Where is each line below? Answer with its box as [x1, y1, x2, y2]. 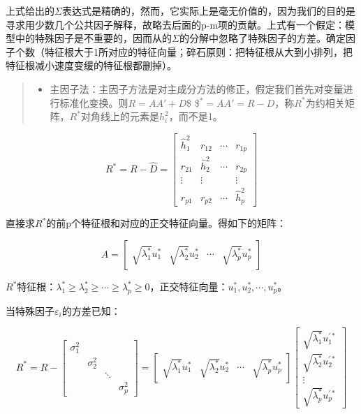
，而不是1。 [168, 109, 223, 124]
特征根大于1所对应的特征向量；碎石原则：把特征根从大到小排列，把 [44, 44, 353, 59]
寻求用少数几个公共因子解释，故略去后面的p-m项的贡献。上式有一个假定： [6, 17, 346, 31]
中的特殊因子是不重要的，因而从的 [15, 31, 172, 45]
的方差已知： [61, 303, 121, 318]
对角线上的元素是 [80, 109, 159, 124]
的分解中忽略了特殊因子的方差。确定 [179, 31, 346, 45]
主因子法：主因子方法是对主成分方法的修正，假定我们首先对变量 [50, 81, 344, 96]
